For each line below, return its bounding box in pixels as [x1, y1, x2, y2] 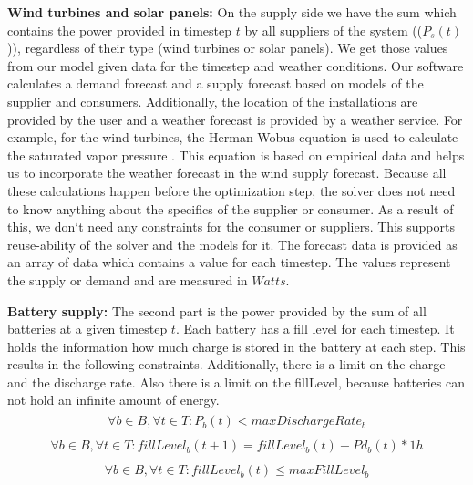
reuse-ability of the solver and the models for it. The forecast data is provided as [7, 234, 458, 253]
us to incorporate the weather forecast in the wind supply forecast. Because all [7, 163, 447, 182]
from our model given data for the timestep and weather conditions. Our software [7, 56, 464, 75]
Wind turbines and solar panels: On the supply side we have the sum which [7, 3, 457, 21]
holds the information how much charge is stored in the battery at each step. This [7, 336, 466, 356]
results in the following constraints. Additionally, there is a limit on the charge [7, 355, 446, 374]
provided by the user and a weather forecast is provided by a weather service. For [7, 109, 463, 129]
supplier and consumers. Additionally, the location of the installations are [7, 91, 418, 110]
